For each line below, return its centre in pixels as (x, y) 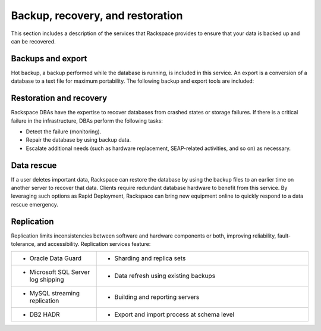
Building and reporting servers (157, 297)
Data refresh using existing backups (165, 276)
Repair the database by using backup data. (78, 140)
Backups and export (49, 59)
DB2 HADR (45, 314)
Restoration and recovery (59, 98)
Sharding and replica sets (150, 258)
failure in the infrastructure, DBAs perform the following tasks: (87, 121)
